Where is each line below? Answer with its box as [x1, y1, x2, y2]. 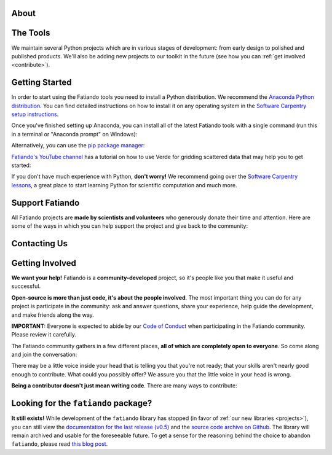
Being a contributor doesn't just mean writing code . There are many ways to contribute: [11, 382, 237, 389]
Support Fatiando [11, 197, 80, 208]
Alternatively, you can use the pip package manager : [11, 142, 145, 149]
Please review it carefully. [11, 331, 77, 338]
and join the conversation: [11, 351, 77, 359]
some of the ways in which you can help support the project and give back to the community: [11, 222, 248, 230]
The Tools [11, 28, 50, 38]
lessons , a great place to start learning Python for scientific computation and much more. [11, 181, 237, 189]
